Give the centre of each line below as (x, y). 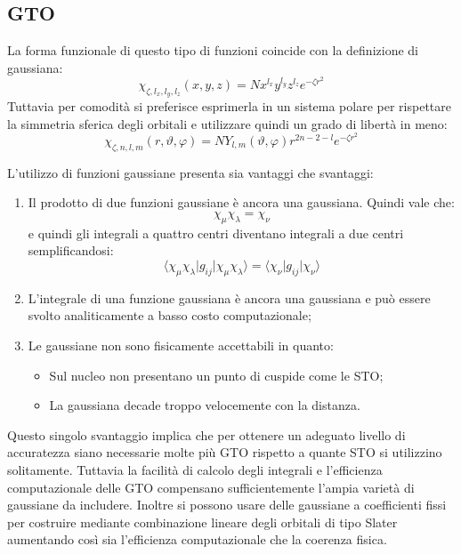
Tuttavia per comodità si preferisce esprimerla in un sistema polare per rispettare (229, 106)
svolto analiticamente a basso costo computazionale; (170, 315)
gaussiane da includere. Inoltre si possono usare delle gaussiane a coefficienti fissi (227, 505)
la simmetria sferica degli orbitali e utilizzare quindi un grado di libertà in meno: (227, 123)
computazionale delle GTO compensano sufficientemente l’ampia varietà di (211, 487)
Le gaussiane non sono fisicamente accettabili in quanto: (181, 345)
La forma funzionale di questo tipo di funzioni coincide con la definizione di (213, 50)
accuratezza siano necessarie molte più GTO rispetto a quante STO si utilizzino (225, 452)
